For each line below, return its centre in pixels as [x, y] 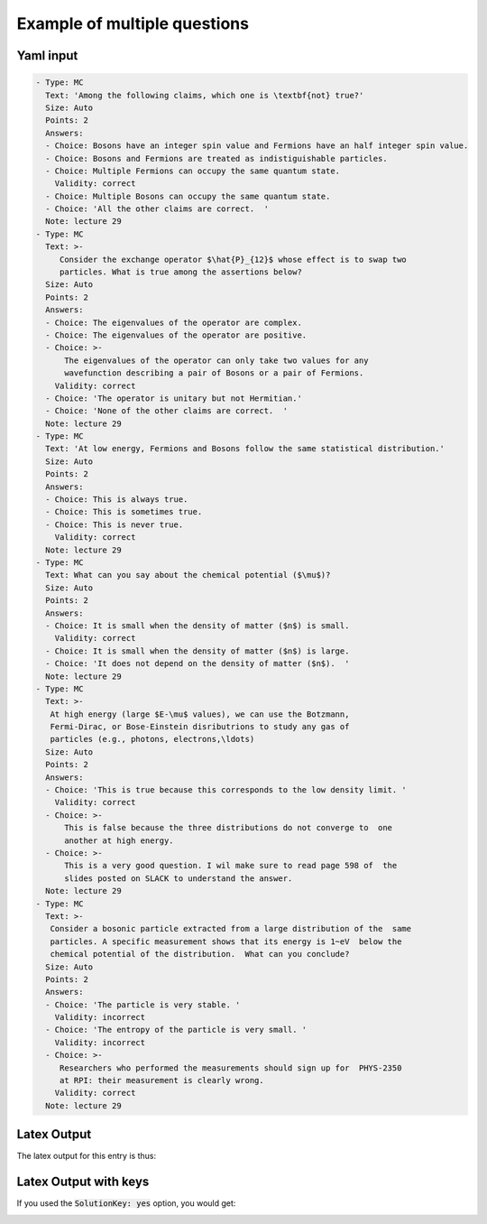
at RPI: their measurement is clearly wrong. [162, 1080]
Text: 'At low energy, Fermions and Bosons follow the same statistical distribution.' [245, 449]
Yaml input [47, 56]
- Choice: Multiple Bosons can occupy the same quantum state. [188, 196]
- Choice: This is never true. [115, 524]
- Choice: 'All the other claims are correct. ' [157, 209]
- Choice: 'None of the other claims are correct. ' [167, 411]
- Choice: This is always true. [117, 500]
